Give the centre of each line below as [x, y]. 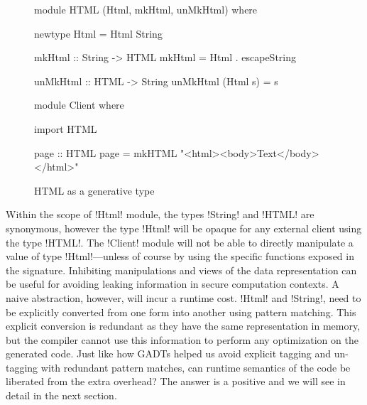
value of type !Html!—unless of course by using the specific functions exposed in [180, 256]
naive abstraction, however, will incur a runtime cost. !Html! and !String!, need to [183, 297]
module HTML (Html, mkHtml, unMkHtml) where [146, 9]
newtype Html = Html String [98, 33]
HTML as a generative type [94, 190]
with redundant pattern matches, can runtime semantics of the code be [196, 367]
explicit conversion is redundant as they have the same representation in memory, [183, 326]
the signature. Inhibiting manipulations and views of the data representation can [181, 270]
